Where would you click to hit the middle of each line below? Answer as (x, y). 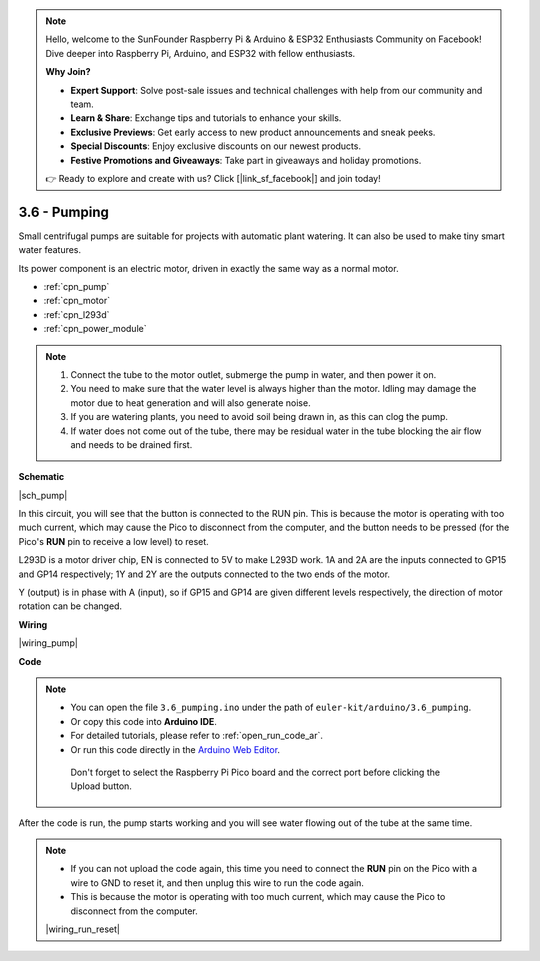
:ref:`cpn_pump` (76, 286)
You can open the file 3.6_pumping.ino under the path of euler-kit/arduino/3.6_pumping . (271, 707)
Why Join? (68, 72)
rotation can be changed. (70, 606)
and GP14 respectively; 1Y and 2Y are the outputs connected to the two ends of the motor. (204, 574)
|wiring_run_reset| (82, 929)
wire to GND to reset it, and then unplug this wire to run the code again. (217, 882)
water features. (50, 250)
